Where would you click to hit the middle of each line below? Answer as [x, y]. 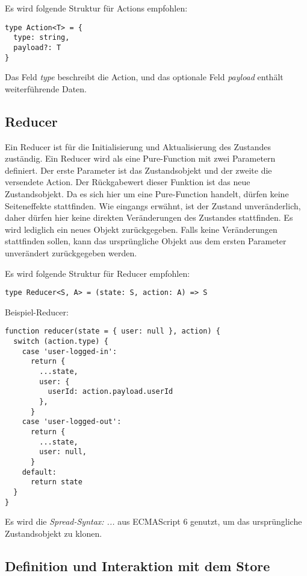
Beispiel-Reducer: [37, 312]
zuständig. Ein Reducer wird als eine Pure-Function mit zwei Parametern [140, 158]
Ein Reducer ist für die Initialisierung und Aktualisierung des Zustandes [138, 146]
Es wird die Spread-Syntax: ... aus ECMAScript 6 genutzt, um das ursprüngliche [153, 521]
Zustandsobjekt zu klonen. [54, 533]
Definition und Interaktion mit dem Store [138, 565]
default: [39, 472]
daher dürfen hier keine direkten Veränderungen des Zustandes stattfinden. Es [149, 217]
